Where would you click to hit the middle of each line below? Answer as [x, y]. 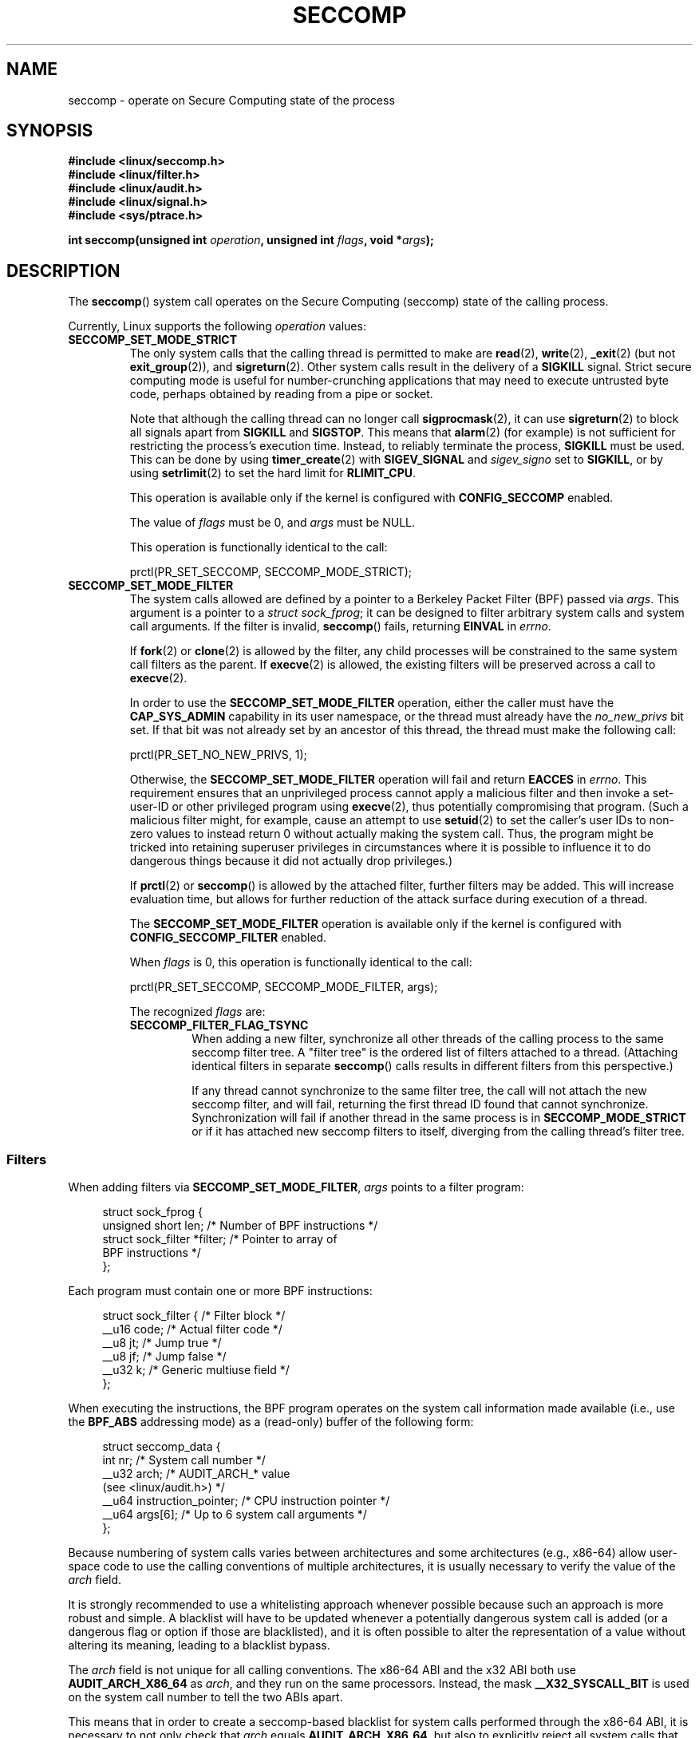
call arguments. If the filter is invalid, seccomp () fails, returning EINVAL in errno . [340, 626]
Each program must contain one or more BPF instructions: [220, 1291]
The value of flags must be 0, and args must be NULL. [272, 523]
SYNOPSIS [50, 131]
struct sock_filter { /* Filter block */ [194, 1316]
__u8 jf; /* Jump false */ [164, 1357]
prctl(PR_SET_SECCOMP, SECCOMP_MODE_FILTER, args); [284, 987]
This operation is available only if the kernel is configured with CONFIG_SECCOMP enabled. [371, 498]
